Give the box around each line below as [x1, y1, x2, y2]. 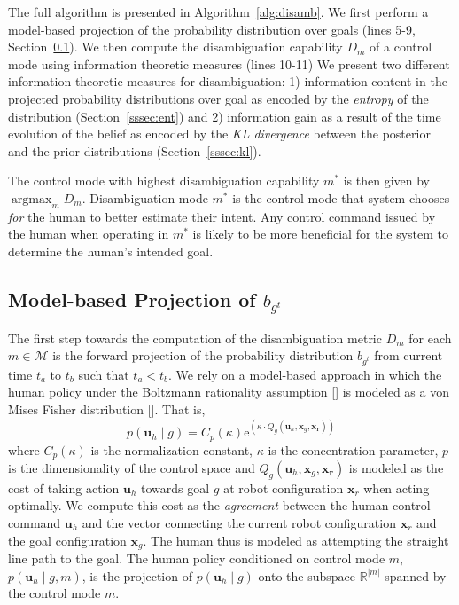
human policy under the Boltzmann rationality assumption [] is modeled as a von [8, 382, 449, 401]
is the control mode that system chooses [232, 188, 450, 207]
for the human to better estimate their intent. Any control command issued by [8, 207, 436, 225]
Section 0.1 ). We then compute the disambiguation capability [8, 37, 343, 56]
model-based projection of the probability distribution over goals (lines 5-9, [8, 20, 416, 38]
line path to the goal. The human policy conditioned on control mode [8, 549, 385, 568]
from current [374, 346, 443, 365]
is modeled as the [348, 459, 444, 477]
